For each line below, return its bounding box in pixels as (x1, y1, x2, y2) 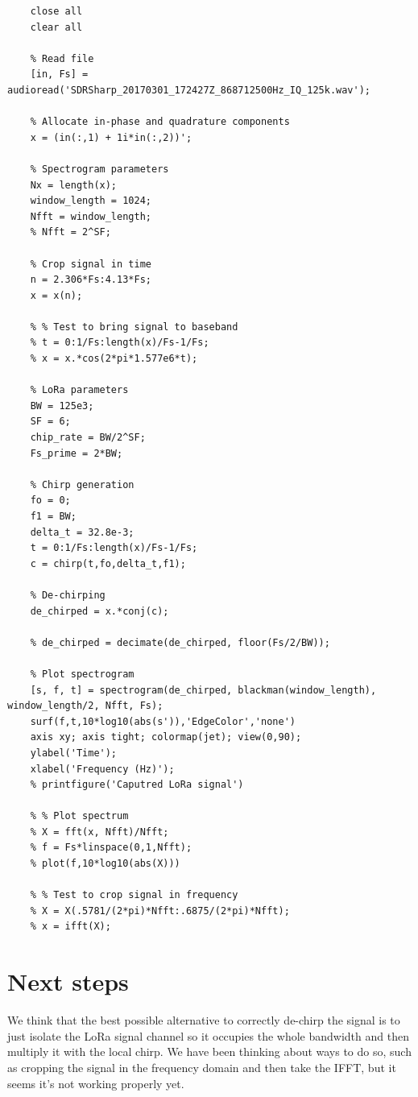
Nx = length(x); (30, 179, 118, 191)
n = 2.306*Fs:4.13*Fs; (30, 274, 151, 286)
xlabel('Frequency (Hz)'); (30, 763, 175, 775)
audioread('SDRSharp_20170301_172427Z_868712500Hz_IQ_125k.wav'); (7, 84, 371, 96)
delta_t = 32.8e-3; (30, 526, 135, 538)
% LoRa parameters (30, 384, 129, 396)
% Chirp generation (30, 478, 135, 491)
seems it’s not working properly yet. (7, 1074, 184, 1091)
